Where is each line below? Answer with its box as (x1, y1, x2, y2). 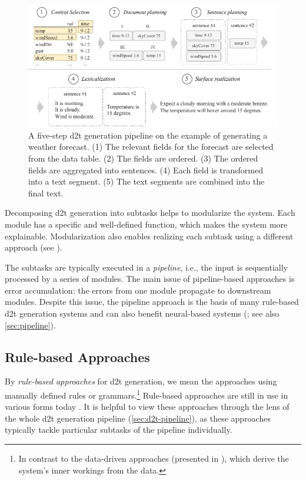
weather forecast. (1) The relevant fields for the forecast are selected (28, 140, 274, 153)
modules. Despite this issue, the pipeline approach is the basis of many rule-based (5, 295, 299, 308)
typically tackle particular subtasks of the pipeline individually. (5, 423, 232, 436)
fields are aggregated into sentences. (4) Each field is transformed (28, 163, 263, 176)
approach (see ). (5, 241, 62, 254)
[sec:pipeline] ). (5, 318, 56, 331)
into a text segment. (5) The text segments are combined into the (28, 175, 265, 188)
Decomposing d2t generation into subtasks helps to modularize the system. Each (5, 206, 295, 219)
